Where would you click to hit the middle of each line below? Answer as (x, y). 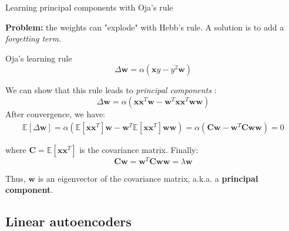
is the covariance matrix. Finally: (139, 149)
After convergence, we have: (55, 113)
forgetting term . (33, 38)
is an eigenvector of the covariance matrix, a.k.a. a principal (148, 178)
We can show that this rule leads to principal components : (111, 90)
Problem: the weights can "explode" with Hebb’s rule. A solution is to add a (145, 27)
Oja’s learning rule (39, 58)
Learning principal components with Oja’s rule (89, 7)
